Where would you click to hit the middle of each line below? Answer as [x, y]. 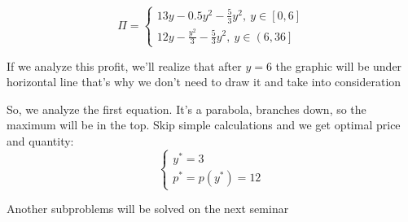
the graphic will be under [339, 65]
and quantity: [40, 140]
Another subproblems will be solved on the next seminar [148, 209]
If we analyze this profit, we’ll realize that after [124, 65]
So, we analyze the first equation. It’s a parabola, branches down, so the [186, 109]
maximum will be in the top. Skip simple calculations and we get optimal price [204, 125]
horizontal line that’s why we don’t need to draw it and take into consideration [204, 82]
